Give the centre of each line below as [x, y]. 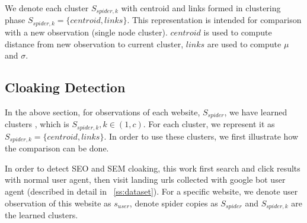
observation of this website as [58, 203]
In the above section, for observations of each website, [103, 112]
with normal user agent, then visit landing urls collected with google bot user [145, 180]
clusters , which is [37, 124]
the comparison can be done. [57, 148]
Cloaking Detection [65, 87]
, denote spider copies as [174, 203]
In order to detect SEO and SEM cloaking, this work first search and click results [153, 168]
